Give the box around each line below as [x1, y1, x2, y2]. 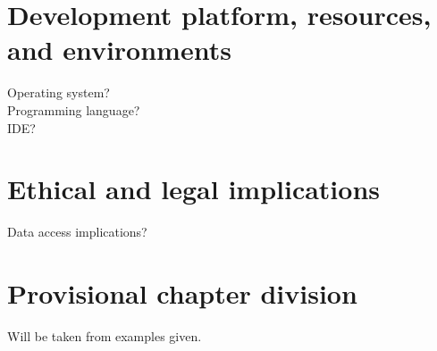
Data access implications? [7, 222, 147, 241]
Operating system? [7, 83, 110, 102]
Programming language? [7, 100, 140, 119]
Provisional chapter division [7, 275, 357, 311]
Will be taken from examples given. [7, 326, 202, 345]
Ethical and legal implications [7, 171, 381, 207]
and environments [7, 31, 231, 68]
